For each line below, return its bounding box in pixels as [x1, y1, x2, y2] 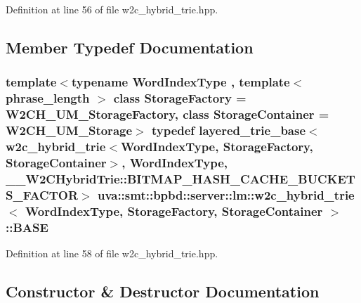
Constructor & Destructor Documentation [6, 280, 320, 302]
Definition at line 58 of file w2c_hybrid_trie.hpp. [6, 245, 218, 260]
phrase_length [6, 89, 90, 107]
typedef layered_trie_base [151, 122, 306, 139]
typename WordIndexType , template [71, 73, 290, 91]
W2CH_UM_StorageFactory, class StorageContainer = [6, 105, 329, 123]
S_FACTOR [6, 186, 79, 203]
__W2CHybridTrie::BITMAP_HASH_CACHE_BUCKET [6, 169, 355, 187]
